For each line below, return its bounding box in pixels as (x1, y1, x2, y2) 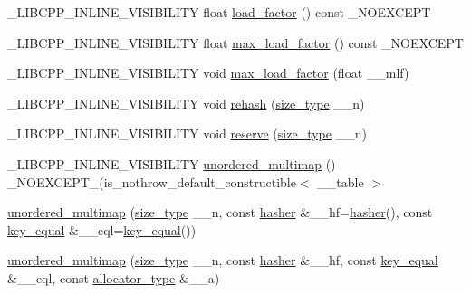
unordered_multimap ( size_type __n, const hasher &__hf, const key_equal (7, 251, 438, 270)
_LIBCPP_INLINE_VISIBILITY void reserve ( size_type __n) (7, 124, 367, 143)
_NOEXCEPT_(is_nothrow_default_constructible (7, 172, 296, 191)
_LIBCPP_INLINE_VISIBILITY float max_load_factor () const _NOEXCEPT (7, 33, 464, 52)
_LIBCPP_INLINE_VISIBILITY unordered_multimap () (7, 154, 336, 173)
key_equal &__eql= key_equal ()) (7, 220, 197, 239)
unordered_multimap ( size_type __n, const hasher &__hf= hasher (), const (7, 203, 433, 222)
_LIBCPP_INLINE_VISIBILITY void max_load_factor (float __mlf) (7, 63, 409, 82)
